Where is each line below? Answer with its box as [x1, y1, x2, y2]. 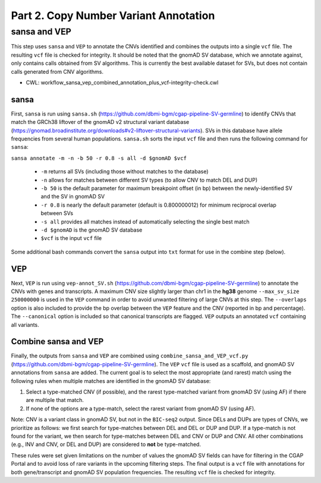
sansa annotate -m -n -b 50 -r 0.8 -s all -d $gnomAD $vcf [11, 155, 187, 161]
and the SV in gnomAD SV [40, 193, 105, 200]
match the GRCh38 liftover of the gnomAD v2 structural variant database [11, 119, 190, 126]
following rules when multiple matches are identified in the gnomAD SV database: [11, 377, 211, 384]
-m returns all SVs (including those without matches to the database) [40, 168, 209, 175]
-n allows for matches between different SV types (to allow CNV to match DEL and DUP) [40, 176, 258, 183]
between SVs [40, 210, 74, 217]
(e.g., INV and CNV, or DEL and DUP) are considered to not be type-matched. [11, 441, 202, 448]
